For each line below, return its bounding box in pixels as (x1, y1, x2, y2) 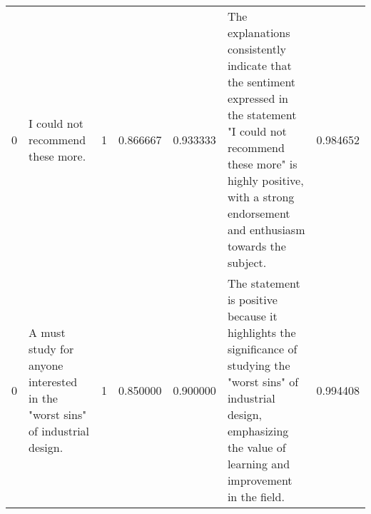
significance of (227, 341, 298, 357)
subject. (227, 254, 267, 271)
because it (227, 308, 278, 324)
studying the (227, 357, 290, 373)
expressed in (227, 90, 288, 106)
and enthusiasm (227, 221, 305, 238)
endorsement (227, 205, 290, 221)
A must (29, 324, 66, 341)
